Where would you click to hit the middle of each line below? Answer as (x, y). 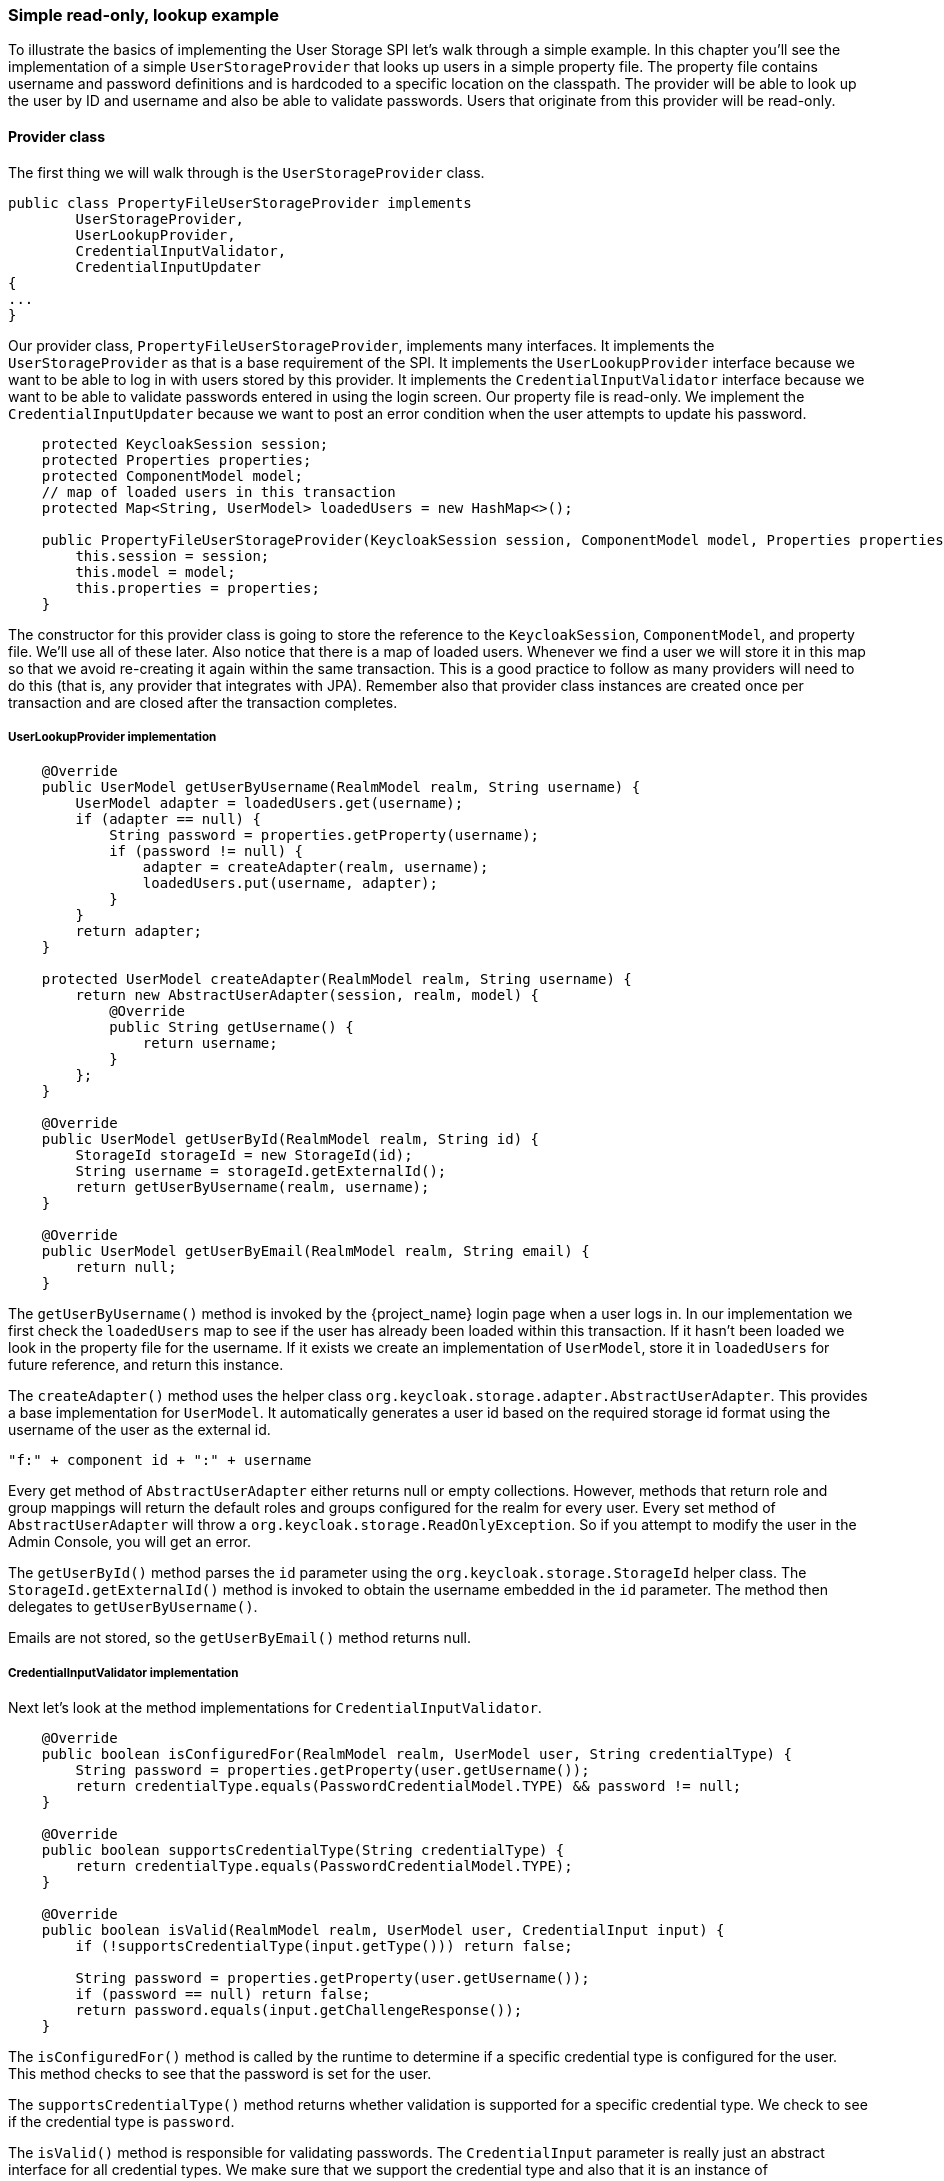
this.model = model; (155, 571)
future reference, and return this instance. (146, 1365)
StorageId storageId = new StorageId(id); (244, 1155)
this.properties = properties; (197, 587)
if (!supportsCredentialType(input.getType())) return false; (324, 1946)
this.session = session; (172, 555)
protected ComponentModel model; (172, 475)
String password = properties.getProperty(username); (324, 835)
